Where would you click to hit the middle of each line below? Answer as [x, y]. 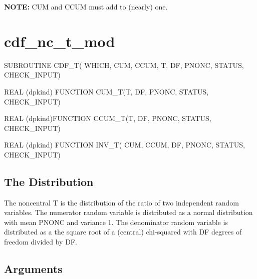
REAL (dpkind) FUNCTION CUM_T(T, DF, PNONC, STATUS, [106, 91]
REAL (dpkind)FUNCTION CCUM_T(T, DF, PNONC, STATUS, [108, 118]
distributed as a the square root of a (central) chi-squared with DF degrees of [123, 232]
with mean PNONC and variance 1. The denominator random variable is [116, 222]
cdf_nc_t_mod [60, 41]
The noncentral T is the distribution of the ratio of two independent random [121, 202]
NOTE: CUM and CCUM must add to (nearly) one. [86, 6]
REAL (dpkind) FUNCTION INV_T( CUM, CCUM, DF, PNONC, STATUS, [124, 145]
